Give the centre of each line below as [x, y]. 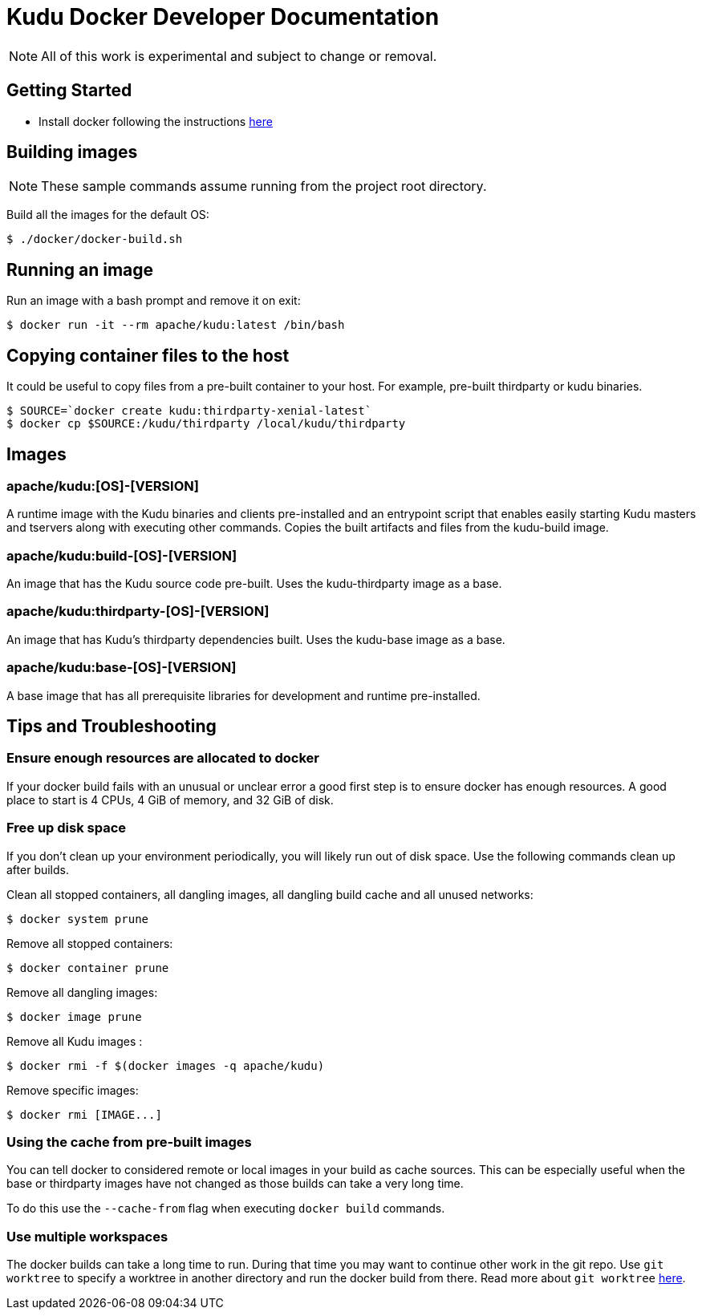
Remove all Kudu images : [75, 1041]
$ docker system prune [78, 919]
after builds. [38, 869]
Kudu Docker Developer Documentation [223, 17]
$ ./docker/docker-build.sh [95, 239]
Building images [72, 152]
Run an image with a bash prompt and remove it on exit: [154, 301]
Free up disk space [67, 828]
